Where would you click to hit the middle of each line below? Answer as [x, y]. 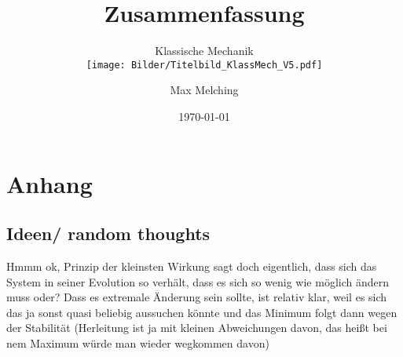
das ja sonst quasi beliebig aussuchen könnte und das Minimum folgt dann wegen [202, 312]
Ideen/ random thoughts [108, 233]
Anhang [49, 183]
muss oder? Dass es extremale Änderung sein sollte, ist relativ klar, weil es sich [197, 297]
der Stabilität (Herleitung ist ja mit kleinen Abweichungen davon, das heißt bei [197, 328]
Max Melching [204, 90]
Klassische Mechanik [204, 51]
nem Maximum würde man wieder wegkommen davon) [138, 342]
